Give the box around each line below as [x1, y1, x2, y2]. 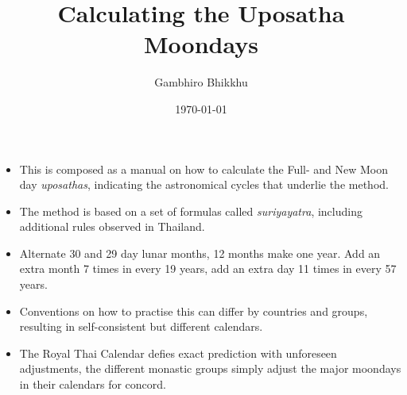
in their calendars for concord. [19, 376, 166, 393]
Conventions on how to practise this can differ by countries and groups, [19, 302, 368, 319]
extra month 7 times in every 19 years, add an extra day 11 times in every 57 [19, 260, 397, 277]
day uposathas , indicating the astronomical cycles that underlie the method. [19, 176, 389, 193]
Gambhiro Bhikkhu [154, 74, 248, 90]
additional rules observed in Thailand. [19, 218, 205, 235]
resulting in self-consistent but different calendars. [19, 318, 263, 335]
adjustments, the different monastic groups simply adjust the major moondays [19, 360, 401, 377]
